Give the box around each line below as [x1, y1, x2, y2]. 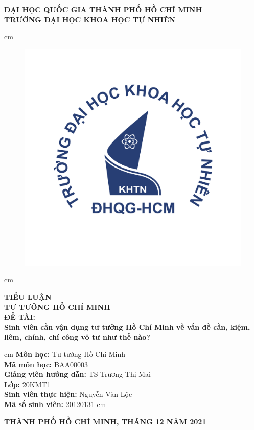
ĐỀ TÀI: [4, 312, 35, 322]
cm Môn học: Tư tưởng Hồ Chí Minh [4, 348, 126, 359]
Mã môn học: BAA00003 [4, 359, 88, 369]
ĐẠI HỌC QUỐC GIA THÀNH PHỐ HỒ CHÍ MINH [4, 4, 202, 14]
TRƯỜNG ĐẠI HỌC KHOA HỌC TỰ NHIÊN [4, 14, 176, 25]
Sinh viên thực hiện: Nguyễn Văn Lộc [4, 389, 132, 399]
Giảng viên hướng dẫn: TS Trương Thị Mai [4, 369, 151, 379]
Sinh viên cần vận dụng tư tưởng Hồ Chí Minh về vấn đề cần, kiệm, [4, 321, 250, 332]
